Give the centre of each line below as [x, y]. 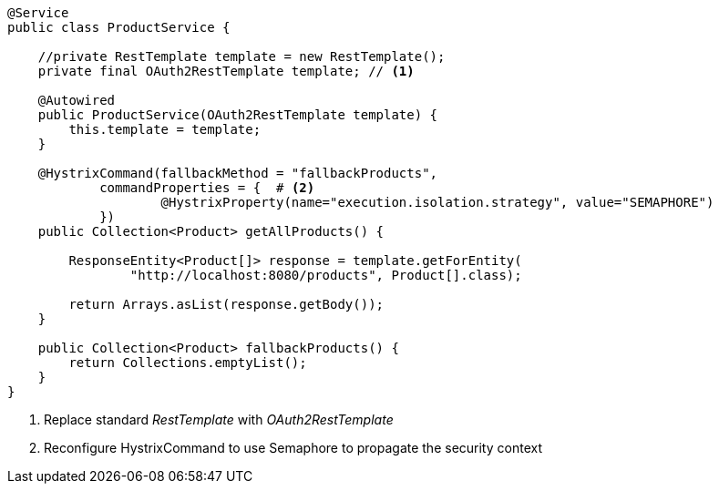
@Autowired [77, 100]
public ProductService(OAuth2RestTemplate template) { [238, 115]
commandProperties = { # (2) [207, 188]
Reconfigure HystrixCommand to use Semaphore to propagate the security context [293, 448]
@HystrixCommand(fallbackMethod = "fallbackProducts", [238, 173]
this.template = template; [165, 129]
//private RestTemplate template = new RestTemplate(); [241, 56]
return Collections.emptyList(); [188, 363]
